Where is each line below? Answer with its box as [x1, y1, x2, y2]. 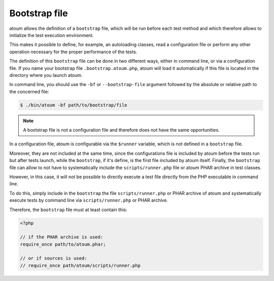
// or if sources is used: [20, 256, 87, 261]
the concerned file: [9, 89, 49, 95]
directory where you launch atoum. [9, 72, 83, 78]
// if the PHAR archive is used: [20, 234, 104, 240]
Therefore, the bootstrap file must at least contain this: [9, 207, 127, 213]
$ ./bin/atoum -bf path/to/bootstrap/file [20, 102, 127, 108]
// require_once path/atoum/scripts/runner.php [20, 262, 141, 268]
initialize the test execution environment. [9, 32, 94, 38]
